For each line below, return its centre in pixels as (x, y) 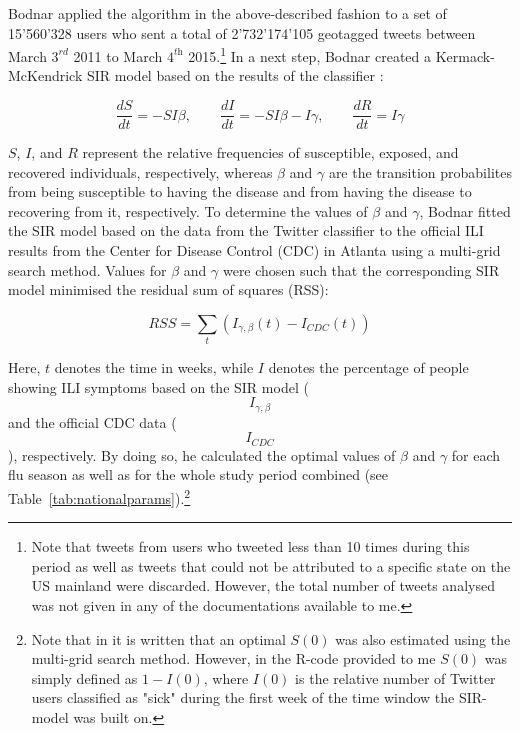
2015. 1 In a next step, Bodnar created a (309, 54)
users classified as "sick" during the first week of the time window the (243, 697)
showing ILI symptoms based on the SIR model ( (158, 386)
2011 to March (118, 55)
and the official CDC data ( (92, 421)
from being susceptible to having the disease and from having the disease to (240, 191)
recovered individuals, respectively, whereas (140, 171)
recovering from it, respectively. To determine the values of (188, 210)
